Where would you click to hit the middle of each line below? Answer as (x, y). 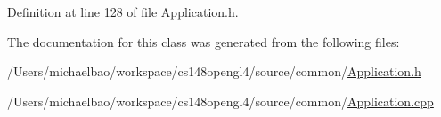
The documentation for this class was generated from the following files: (204, 41)
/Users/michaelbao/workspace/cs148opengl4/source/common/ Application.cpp (220, 101)
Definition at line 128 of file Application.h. (123, 12)
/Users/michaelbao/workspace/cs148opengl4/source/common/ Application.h (214, 71)
